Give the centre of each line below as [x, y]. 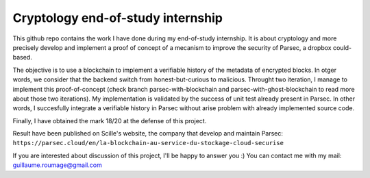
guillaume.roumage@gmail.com [57, 165]
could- [342, 47]
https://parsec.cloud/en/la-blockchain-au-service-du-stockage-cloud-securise [148, 143]
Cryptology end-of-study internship [118, 18]
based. [22, 58]
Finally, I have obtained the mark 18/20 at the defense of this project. [110, 120]
